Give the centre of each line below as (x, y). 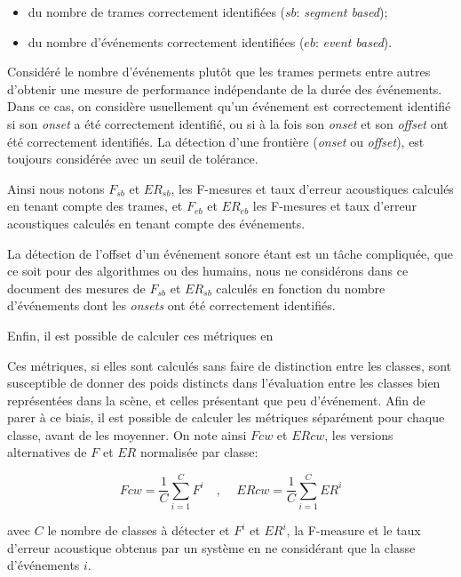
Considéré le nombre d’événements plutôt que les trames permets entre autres (219, 72)
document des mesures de (76, 288)
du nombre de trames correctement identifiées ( (157, 12)
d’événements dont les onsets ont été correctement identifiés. (171, 305)
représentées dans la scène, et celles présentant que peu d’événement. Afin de (216, 400)
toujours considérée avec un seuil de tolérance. (133, 159)
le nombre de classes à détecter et (139, 530)
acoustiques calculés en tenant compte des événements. (156, 223)
